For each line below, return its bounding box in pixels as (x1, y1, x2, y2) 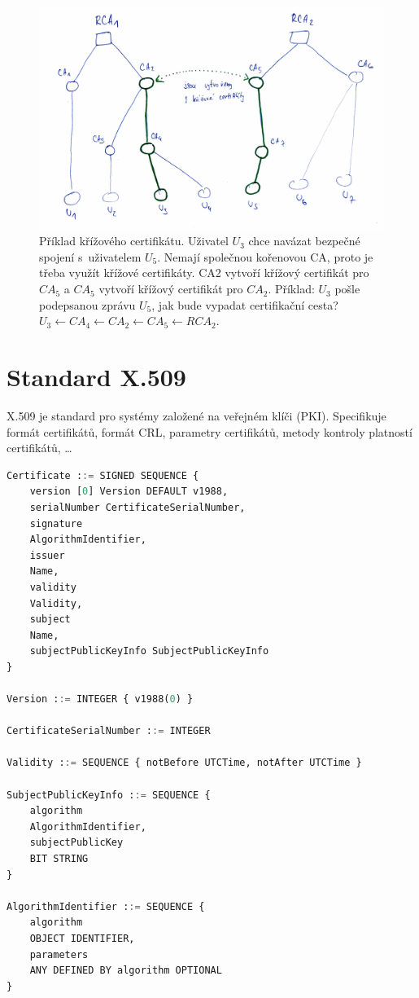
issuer (29, 549, 65, 561)
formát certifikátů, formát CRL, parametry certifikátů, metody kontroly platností (7, 423, 412, 440)
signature (29, 517, 83, 530)
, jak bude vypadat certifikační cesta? (151, 296, 338, 313)
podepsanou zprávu (39, 296, 136, 313)
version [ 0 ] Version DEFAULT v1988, (29, 486, 229, 498)
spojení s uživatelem (39, 248, 142, 265)
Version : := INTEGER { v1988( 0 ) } (7, 693, 194, 706)
